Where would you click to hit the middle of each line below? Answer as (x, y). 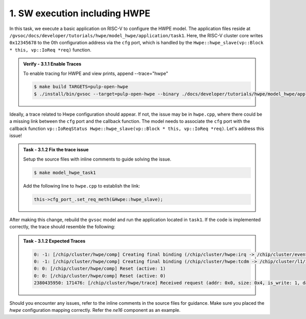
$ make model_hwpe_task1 (65, 172)
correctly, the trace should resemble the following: (62, 227)
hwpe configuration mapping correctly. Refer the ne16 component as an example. (95, 310)
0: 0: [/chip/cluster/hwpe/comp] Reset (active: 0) (100, 276)
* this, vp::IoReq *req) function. (50, 50)
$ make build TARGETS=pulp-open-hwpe (81, 87)
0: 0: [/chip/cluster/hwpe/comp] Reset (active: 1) (100, 269)
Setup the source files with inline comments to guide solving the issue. (97, 159)
